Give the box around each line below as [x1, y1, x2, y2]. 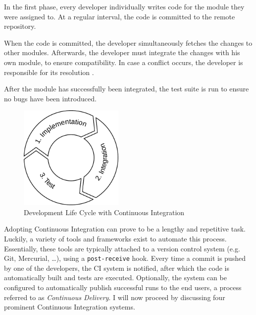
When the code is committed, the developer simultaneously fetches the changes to [4, 37, 253, 48]
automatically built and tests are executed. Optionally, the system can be [4, 272, 227, 283]
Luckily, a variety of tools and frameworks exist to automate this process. [4, 233, 227, 243]
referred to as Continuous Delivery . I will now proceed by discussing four [4, 292, 225, 302]
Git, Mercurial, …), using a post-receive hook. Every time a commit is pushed [4, 253, 246, 263]
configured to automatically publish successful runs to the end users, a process [4, 282, 242, 292]
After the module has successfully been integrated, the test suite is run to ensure [4, 83, 249, 94]
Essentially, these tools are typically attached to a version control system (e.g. [4, 243, 240, 253]
